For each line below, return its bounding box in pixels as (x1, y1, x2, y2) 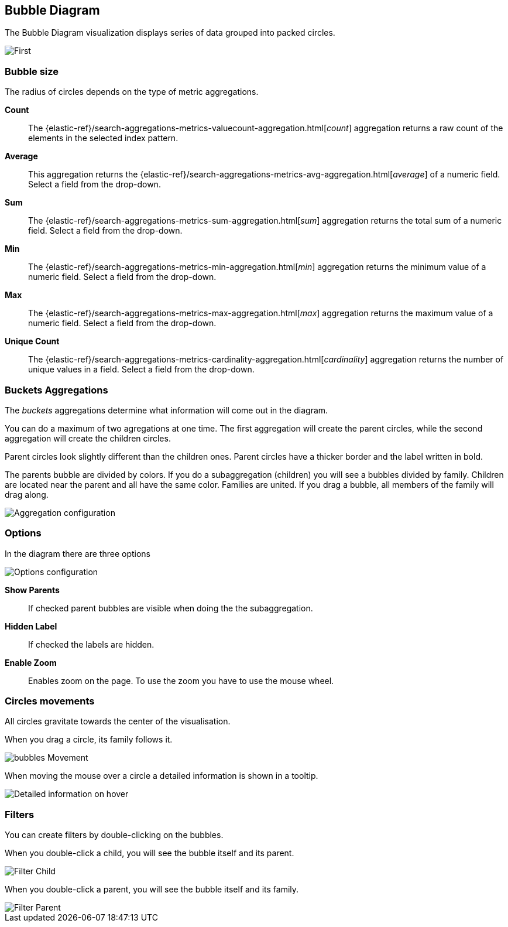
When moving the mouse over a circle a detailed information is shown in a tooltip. (5, 771, 318, 781)
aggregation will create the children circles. (5, 433, 171, 443)
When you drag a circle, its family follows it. (5, 734, 173, 745)
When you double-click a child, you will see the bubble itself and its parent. (5, 848, 294, 858)
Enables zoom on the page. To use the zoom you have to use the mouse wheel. (28, 675, 334, 686)
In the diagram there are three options (5, 548, 150, 559)
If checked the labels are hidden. (28, 639, 155, 649)
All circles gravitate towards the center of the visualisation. (5, 716, 231, 727)
